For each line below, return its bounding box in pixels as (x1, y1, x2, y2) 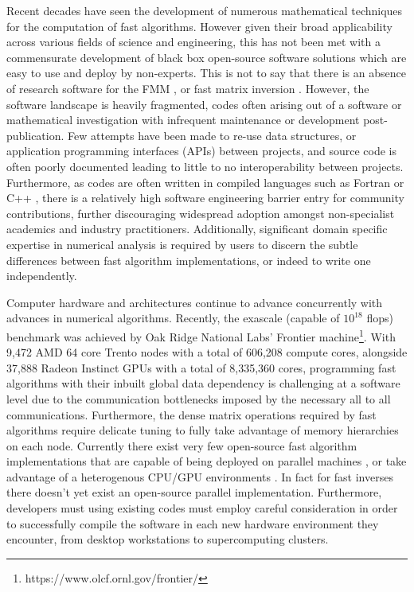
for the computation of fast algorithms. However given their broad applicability (6, 18, 393, 34)
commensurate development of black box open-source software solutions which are (6, 49, 407, 65)
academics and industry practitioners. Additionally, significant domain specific (6, 220, 388, 237)
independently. (6, 267, 77, 284)
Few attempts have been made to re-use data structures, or (68, 127, 357, 143)
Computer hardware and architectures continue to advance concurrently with (6, 294, 383, 310)
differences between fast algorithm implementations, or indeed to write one (6, 251, 371, 268)
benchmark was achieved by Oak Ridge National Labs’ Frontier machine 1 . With (6, 325, 396, 345)
